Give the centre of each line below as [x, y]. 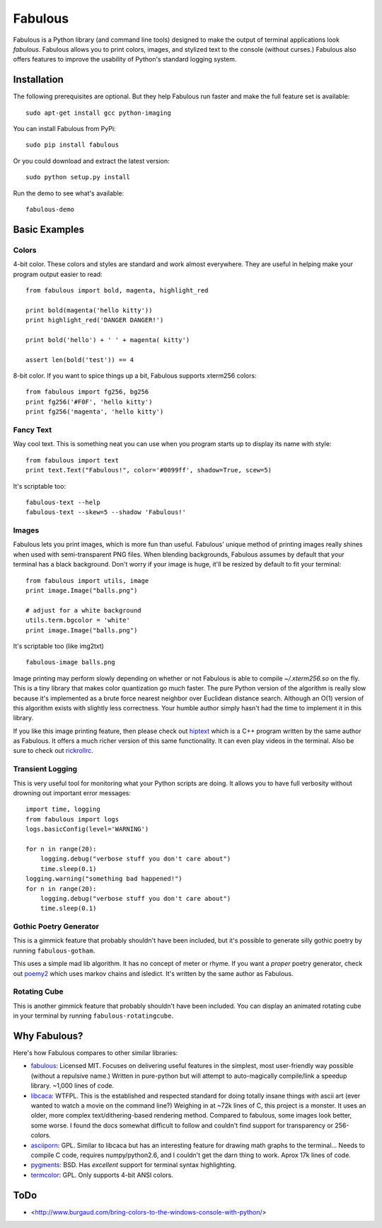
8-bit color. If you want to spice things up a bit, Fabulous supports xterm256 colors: [135, 376]
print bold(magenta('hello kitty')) [89, 310]
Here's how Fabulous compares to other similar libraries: [95, 1053]
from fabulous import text [73, 460]
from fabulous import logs [73, 819]
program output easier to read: [58, 274]
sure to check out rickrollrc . [53, 751]
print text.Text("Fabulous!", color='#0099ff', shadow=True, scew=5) [149, 470]
